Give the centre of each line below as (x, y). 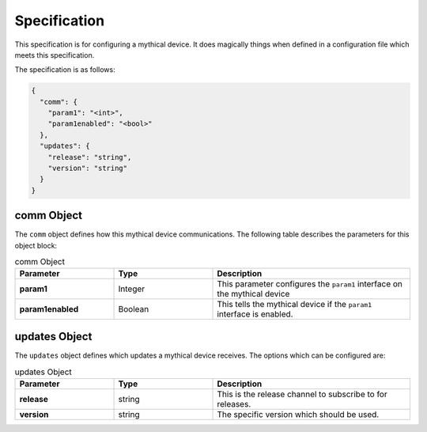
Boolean (134, 309)
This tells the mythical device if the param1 (295, 305)
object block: (36, 245)
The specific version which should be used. (298, 414)
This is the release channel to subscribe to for (302, 394)
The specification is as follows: (65, 70)
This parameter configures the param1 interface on (310, 284)
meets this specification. (55, 55)
